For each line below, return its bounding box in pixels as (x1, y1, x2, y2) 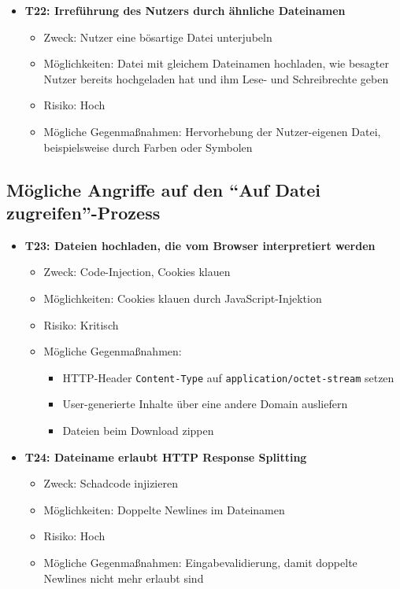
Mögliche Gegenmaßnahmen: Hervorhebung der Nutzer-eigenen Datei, (43, 123, 381, 139)
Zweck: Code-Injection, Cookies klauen (43, 263, 231, 280)
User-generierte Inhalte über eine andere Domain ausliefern (62, 396, 348, 412)
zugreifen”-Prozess (6, 200, 161, 224)
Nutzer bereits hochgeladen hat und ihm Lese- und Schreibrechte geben (43, 70, 389, 87)
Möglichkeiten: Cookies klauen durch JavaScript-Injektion (43, 289, 322, 306)
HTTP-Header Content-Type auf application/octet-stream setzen (62, 369, 394, 385)
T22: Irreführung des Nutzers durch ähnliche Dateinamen (24, 2, 346, 18)
